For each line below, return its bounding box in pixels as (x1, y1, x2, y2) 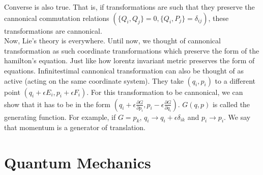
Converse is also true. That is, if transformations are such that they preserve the (4, 2, 255, 12)
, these (208, 12, 229, 23)
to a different (215, 75, 255, 86)
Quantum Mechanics (4, 152, 151, 173)
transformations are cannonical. (4, 25, 102, 36)
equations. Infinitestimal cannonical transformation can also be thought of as (4, 65, 244, 76)
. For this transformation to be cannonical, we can (86, 86, 243, 97)
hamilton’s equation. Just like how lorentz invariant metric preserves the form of (4, 55, 255, 66)
